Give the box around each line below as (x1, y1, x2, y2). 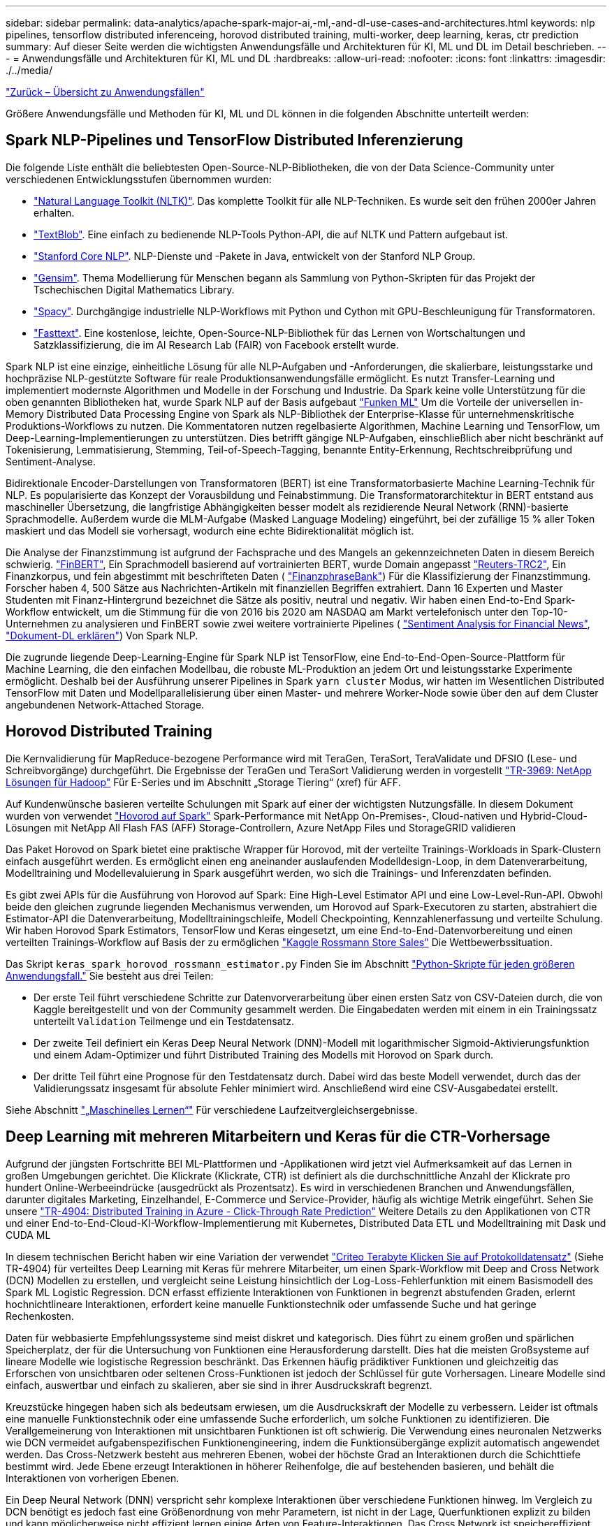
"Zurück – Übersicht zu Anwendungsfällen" (6, 86, 205, 98)
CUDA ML (6, 1228, 51, 1241)
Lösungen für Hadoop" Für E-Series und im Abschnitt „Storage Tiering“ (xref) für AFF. (6, 776, 401, 788)
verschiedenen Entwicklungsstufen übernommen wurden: (6, 173, 272, 185)
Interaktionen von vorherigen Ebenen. (6, 1471, 180, 1484)
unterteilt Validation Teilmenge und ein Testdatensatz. (34, 1015, 294, 1027)
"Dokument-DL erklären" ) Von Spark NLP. (6, 629, 198, 641)
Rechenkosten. (6, 1309, 74, 1322)
